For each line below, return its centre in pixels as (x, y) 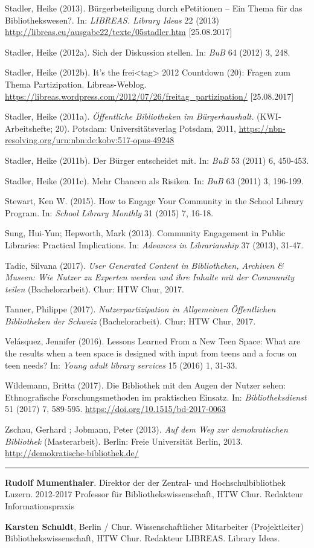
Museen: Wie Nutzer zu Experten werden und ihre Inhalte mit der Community (149, 277)
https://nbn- (262, 128)
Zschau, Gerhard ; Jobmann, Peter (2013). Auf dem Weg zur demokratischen (146, 429)
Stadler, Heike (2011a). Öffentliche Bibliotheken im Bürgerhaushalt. (130, 116)
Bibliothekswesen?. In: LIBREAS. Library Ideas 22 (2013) (112, 20)
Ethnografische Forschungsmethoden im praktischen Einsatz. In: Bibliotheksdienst (156, 397)
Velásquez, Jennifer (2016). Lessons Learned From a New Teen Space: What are (153, 341)
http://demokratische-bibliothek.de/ (72, 453)
